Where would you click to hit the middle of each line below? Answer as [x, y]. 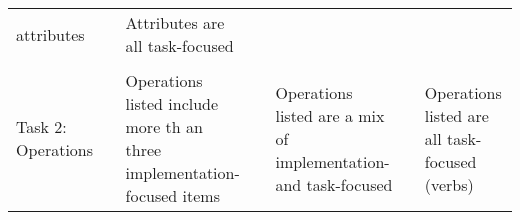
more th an [164, 126]
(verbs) [449, 184]
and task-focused [334, 184]
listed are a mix [330, 115]
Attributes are [175, 22]
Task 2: [41, 126]
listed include [172, 103]
